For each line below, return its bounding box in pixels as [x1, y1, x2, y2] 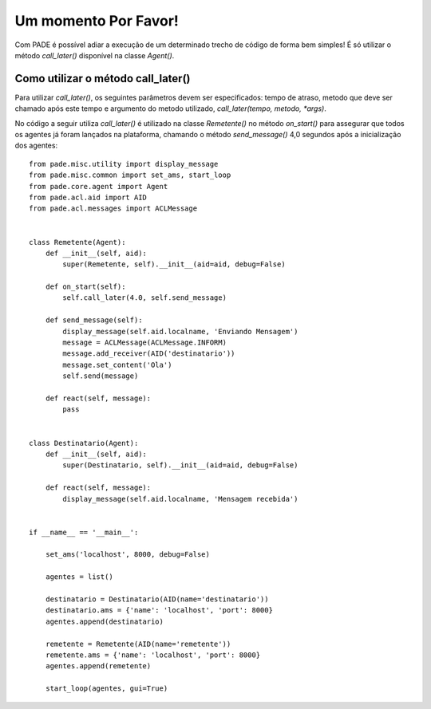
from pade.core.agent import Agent [29, 182, 168, 191]
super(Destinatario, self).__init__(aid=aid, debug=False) [62, 461, 299, 470]
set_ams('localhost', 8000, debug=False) [45, 550, 211, 559]
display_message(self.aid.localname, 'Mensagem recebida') [62, 494, 299, 503]
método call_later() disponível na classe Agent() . [14, 50, 175, 60]
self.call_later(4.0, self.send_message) [62, 293, 227, 302]
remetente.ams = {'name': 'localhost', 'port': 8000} [45, 650, 261, 660]
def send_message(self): [45, 316, 143, 325]
